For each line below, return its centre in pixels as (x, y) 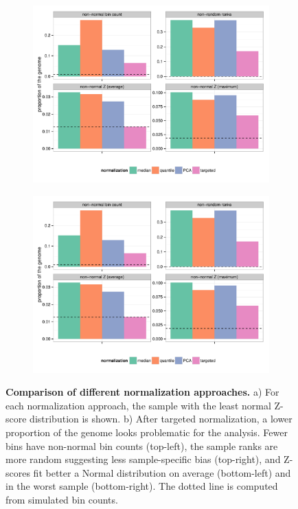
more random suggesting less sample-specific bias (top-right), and (143, 459)
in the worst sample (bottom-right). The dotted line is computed (142, 486)
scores (18, 472)
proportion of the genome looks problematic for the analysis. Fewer (147, 432)
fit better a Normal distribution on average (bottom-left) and (162, 472)
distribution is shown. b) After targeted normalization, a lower (161, 419)
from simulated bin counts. (62, 499)
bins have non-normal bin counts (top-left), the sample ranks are (142, 445)
